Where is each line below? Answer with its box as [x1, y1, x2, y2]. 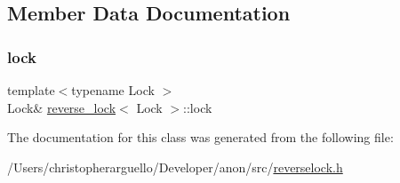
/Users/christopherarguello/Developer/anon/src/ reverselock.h [7, 157, 343, 176]
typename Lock [71, 81, 155, 99]
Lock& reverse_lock [7, 98, 116, 116]
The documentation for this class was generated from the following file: [7, 128, 394, 147]
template [7, 81, 55, 99]
